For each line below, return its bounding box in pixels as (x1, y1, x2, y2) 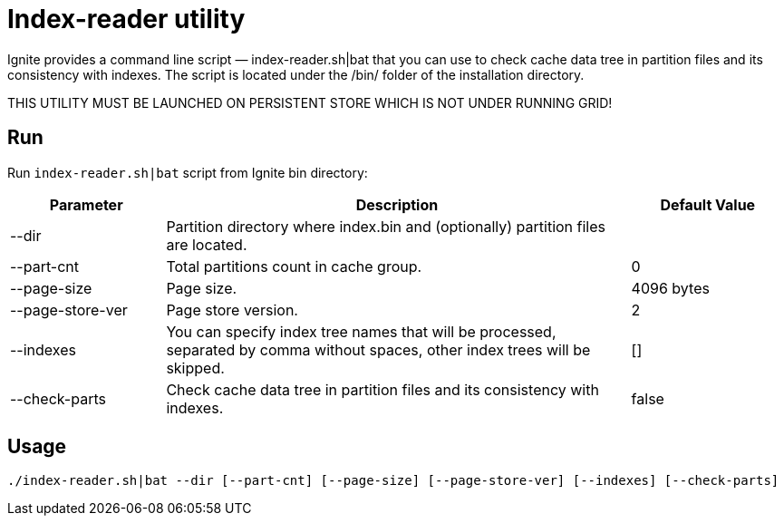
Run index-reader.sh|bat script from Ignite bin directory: (7, 164, 368, 180)
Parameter (49, 195, 123, 214)
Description (355, 195, 439, 214)
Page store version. (166, 300, 298, 319)
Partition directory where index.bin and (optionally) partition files (166, 217, 605, 236)
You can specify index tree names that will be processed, (166, 322, 557, 341)
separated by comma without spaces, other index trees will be (166, 340, 591, 359)
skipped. (166, 358, 225, 377)
